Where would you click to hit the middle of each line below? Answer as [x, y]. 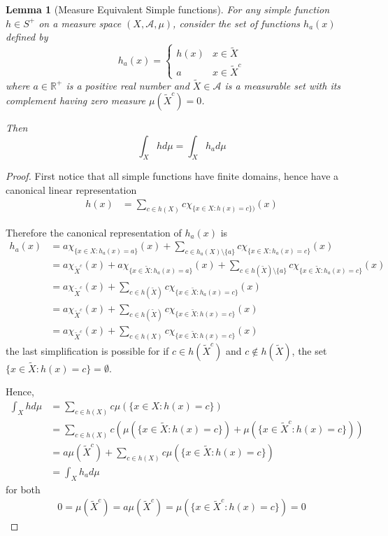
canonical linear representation [71, 190]
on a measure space [80, 23]
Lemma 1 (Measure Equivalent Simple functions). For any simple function [168, 9]
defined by [27, 37]
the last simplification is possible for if [87, 350]
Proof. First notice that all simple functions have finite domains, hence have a [172, 176]
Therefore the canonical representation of [94, 232]
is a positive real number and [128, 85]
